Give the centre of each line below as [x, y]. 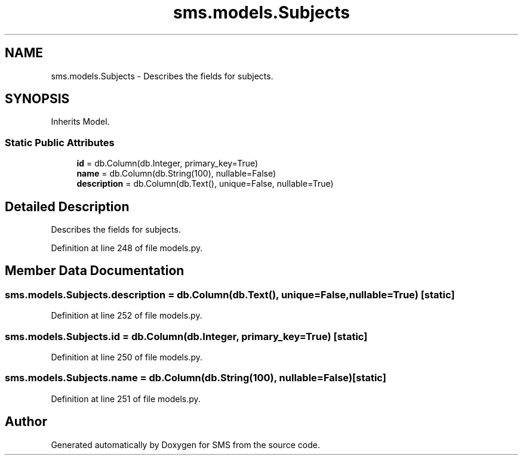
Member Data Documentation [95, 271]
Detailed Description [67, 206]
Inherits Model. [80, 122]
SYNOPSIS [37, 99]
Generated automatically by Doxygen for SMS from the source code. [185, 444]
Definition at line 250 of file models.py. [127, 357]
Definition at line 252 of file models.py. [127, 316]
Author [26, 422]
